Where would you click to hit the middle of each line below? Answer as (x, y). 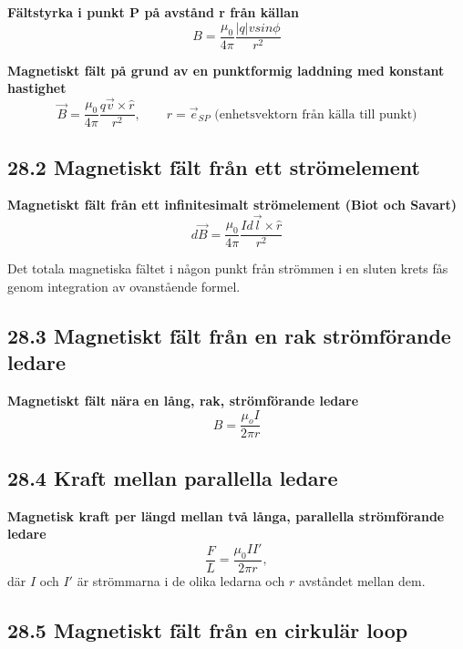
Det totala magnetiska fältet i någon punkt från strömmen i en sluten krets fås (228, 268)
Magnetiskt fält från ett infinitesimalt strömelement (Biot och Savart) (232, 205)
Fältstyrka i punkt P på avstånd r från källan (153, 12)
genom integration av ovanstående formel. (124, 286)
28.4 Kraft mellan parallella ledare (173, 477)
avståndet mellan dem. (362, 580)
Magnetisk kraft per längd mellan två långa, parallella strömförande (226, 515)
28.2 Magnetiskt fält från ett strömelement (214, 166)
